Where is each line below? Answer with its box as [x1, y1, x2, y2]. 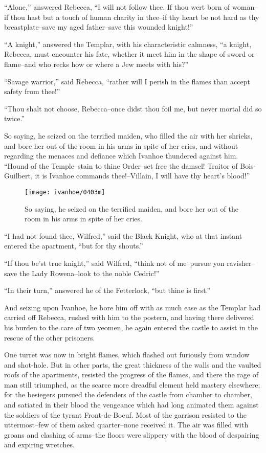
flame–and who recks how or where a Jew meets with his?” [4, 58, 189, 69]
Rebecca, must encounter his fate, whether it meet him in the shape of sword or [4, 49, 255, 59]
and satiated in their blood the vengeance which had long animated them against [4, 399, 259, 410]
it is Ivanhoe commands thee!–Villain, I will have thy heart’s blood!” [35, 170, 250, 181]
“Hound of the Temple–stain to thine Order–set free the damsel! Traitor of [4, 160, 238, 171]
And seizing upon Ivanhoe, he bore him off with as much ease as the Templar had [4, 302, 261, 312]
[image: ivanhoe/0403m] [25, 188, 105, 196]
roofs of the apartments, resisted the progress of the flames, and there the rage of [4, 369, 258, 380]
